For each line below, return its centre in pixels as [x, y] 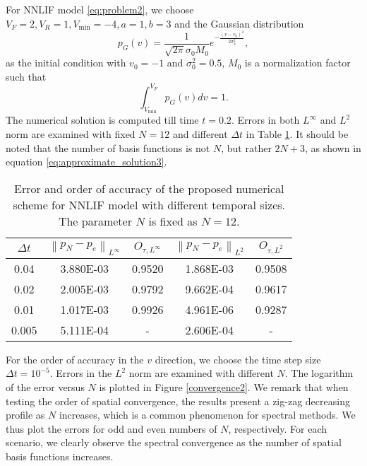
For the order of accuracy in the [75, 359]
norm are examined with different [201, 373]
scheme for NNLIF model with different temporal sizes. [149, 204]
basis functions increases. [60, 456]
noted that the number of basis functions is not [108, 147]
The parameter [95, 221]
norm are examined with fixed [71, 133]
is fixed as [173, 221]
